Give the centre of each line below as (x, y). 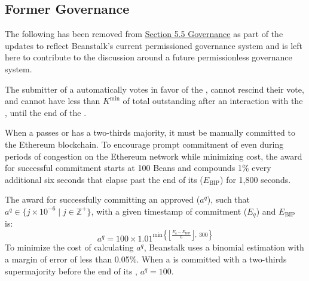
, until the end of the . (46, 112)
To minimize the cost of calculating (69, 247)
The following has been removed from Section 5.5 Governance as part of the (144, 34)
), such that (229, 199)
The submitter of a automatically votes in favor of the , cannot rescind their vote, (154, 89)
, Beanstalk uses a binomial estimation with (224, 247)
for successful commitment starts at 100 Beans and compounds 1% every (138, 168)
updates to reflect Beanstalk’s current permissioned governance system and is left (154, 45)
